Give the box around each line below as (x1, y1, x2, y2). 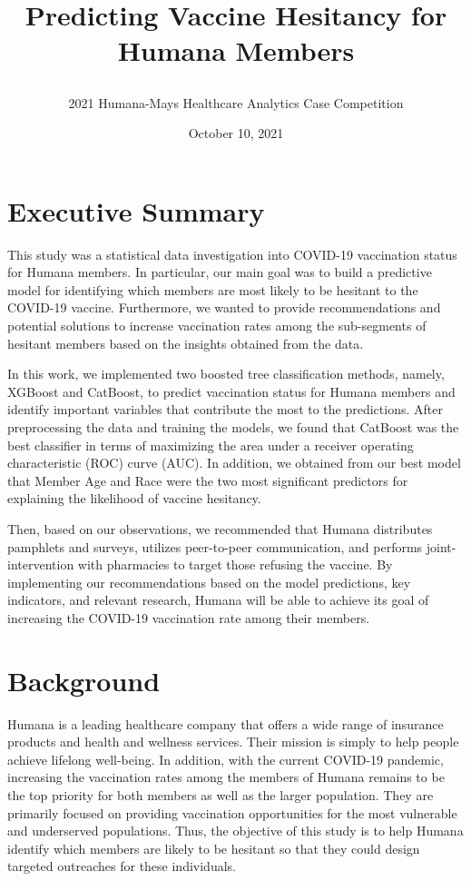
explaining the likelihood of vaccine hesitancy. (7, 489, 261, 508)
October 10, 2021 (188, 124, 284, 143)
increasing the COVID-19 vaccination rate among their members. (7, 608, 370, 627)
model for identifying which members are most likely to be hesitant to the (7, 280, 418, 299)
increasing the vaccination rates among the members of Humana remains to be (7, 767, 445, 787)
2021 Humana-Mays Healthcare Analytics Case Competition (68, 93, 404, 112)
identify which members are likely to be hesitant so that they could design (7, 838, 420, 857)
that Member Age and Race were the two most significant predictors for (7, 470, 408, 490)
